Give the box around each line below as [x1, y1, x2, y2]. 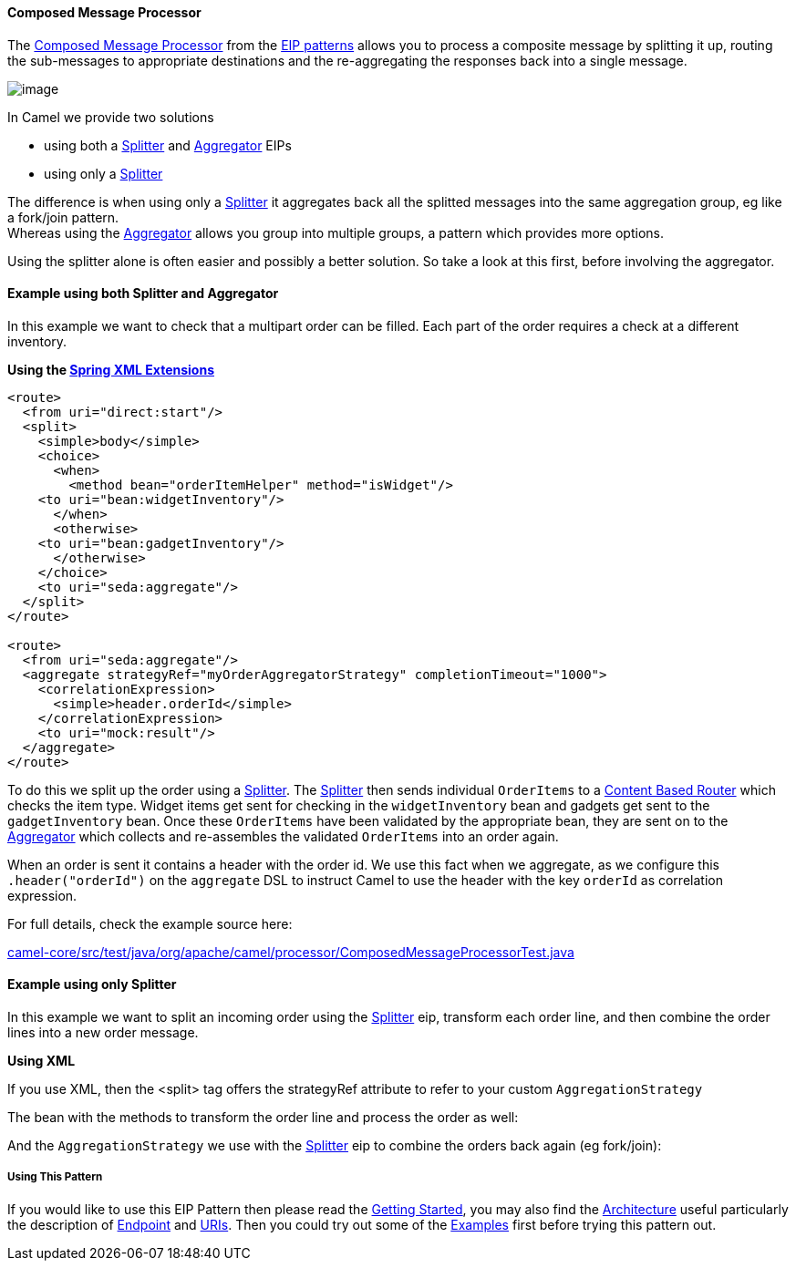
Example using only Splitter [7, 976, 177, 993]
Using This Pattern [7, 1170, 103, 1184]
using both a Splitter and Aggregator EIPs [44, 137, 292, 153]
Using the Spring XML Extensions [7, 361, 214, 377]
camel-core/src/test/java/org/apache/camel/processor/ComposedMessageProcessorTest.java [7, 943, 574, 960]
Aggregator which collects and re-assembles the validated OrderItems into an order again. [7, 828, 559, 844]
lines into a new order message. [7, 1025, 199, 1041]
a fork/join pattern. [7, 209, 119, 225]
